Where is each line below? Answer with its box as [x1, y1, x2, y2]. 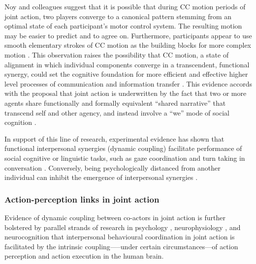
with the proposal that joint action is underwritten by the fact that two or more [4, 88, 247, 98]
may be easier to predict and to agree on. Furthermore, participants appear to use [4, 30, 252, 40]
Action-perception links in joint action [4, 193, 160, 205]
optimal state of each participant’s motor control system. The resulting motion [4, 21, 242, 31]
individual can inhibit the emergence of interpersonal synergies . [4, 172, 198, 182]
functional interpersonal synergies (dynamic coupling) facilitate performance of [4, 143, 242, 153]
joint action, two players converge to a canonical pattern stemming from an [4, 11, 232, 21]
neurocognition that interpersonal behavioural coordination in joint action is [4, 232, 235, 242]
